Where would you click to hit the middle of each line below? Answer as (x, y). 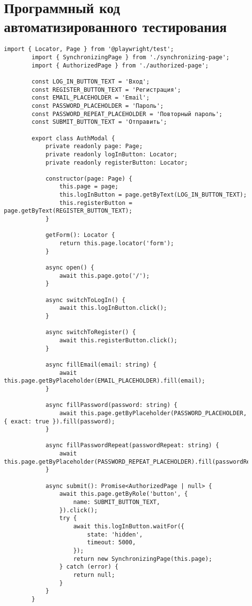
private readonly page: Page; (94, 146)
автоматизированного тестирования (115, 26)
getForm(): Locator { (80, 235)
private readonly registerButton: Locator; (117, 162)
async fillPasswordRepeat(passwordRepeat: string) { (132, 446)
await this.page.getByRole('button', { (124, 494)
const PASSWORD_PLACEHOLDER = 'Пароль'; (98, 106)
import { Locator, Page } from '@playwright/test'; (89, 49)
